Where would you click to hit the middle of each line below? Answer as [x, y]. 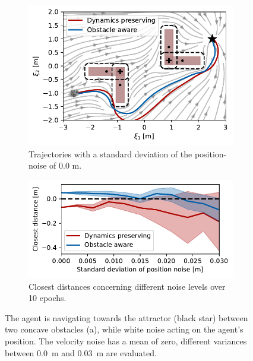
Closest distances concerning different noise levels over [127, 286]
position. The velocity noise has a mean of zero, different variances [126, 341]
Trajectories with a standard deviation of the [110, 153]
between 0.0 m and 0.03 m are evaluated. [81, 352]
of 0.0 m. [66, 165]
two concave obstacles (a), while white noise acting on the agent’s [124, 329]
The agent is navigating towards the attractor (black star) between [126, 317]
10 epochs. [48, 298]
